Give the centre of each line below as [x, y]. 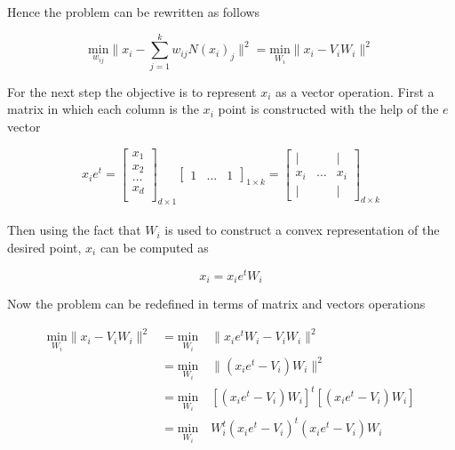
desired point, [44, 248]
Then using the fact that [74, 230]
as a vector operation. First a [355, 91]
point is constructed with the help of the [328, 109]
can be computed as [154, 248]
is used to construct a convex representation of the [302, 230]
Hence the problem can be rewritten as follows [134, 12]
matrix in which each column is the [103, 109]
